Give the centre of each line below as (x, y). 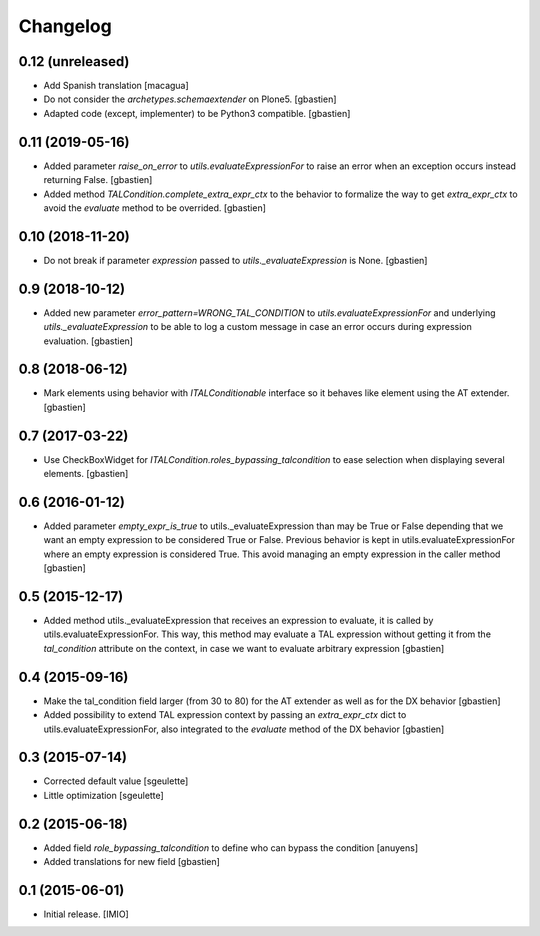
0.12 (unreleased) (74, 61)
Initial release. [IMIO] (86, 914)
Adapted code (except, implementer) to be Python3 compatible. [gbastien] (197, 113)
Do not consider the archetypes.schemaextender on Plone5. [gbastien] (190, 99)
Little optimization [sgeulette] (103, 795)
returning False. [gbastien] (98, 180)
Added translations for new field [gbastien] (131, 862)
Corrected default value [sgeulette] (116, 781)
